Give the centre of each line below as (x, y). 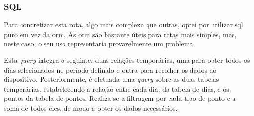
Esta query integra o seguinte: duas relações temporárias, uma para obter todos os (127, 60)
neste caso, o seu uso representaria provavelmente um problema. (100, 44)
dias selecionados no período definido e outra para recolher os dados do (110, 69)
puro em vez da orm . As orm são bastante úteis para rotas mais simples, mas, (120, 34)
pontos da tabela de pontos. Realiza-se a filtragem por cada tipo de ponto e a (120, 98)
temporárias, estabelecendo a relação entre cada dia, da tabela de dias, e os (116, 88)
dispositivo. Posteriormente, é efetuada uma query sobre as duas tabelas (112, 79)
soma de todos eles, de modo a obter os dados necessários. (91, 107)
